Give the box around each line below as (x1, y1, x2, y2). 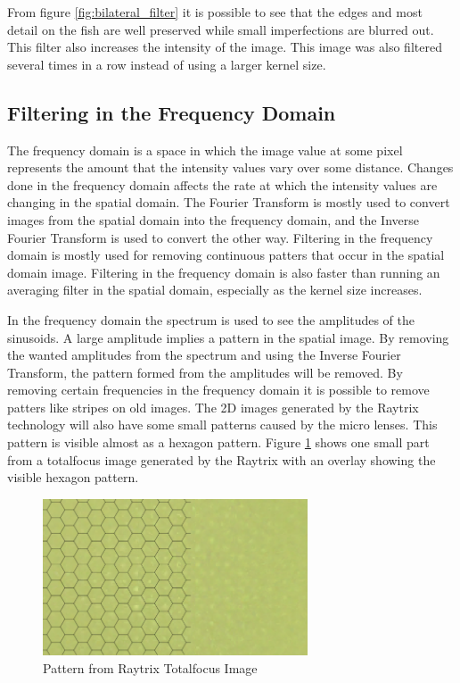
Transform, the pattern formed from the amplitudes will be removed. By (7, 362, 403, 381)
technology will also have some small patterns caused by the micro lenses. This (7, 415, 438, 434)
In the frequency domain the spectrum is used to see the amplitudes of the (7, 310, 415, 329)
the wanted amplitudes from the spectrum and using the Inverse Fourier (7, 346, 401, 364)
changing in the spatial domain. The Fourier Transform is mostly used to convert (7, 193, 450, 212)
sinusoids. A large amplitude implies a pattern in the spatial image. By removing (7, 328, 449, 346)
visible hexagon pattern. (7, 468, 139, 487)
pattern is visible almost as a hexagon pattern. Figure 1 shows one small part (7, 433, 430, 452)
